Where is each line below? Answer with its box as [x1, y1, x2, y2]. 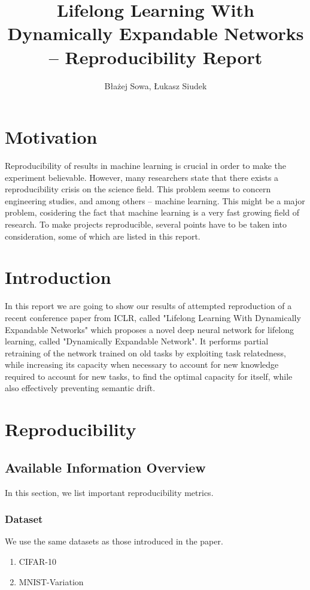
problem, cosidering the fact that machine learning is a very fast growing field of [5, 206, 299, 219]
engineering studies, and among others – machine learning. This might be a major [5, 194, 305, 207]
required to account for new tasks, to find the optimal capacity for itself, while [5, 370, 293, 382]
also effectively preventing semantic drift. [5, 382, 156, 394]
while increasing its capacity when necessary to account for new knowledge [5, 358, 279, 371]
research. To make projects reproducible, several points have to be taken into [5, 218, 287, 230]
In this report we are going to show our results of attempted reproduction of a [5, 299, 292, 312]
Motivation [5, 125, 98, 149]
